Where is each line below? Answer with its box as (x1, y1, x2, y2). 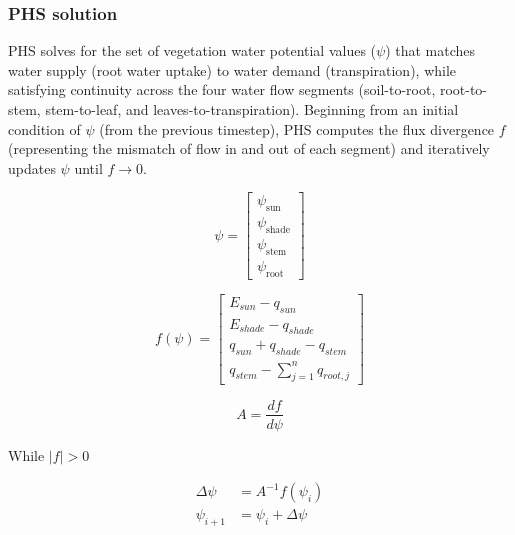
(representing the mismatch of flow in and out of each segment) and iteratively (8, 138, 490, 159)
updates (8, 157, 56, 178)
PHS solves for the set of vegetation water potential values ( (8, 40, 377, 61)
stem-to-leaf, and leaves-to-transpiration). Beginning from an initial (45, 99, 459, 119)
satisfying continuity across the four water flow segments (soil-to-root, (8, 79, 436, 100)
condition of (8, 118, 81, 139)
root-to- (439, 79, 488, 100)
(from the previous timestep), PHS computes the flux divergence (99, 118, 495, 139)
